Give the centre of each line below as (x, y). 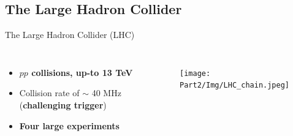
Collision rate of (49, 93)
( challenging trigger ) (63, 104)
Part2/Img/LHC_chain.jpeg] (235, 85)
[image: (195, 73)
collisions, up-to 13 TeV (82, 72)
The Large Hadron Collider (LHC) (70, 35)
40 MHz (106, 93)
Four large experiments (69, 125)
